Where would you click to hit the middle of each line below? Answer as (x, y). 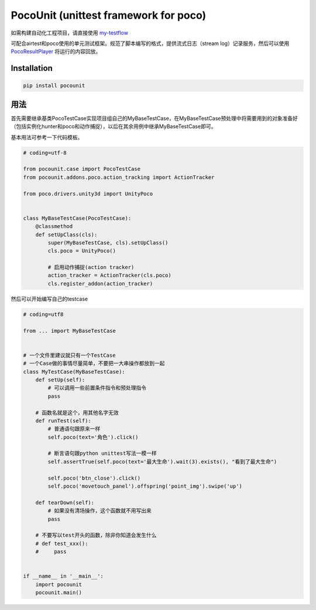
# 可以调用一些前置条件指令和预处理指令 (97, 388)
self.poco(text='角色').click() (93, 437)
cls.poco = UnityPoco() (82, 251)
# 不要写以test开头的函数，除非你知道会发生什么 (96, 535)
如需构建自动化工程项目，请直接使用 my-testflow (70, 33)
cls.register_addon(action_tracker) (100, 283)
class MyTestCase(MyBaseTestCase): (74, 372)
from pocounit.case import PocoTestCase (82, 169)
